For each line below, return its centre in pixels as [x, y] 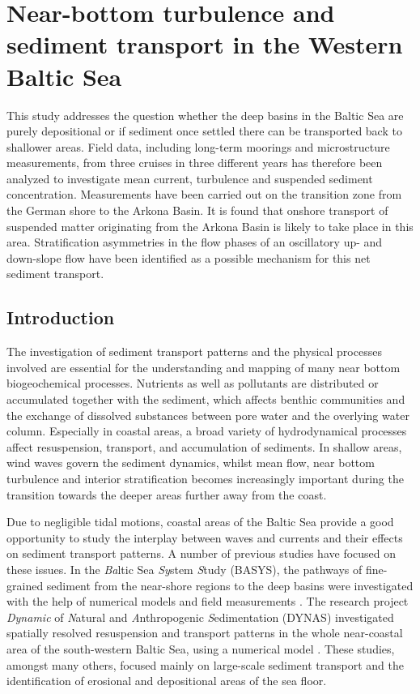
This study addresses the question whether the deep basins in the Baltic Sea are [205, 115]
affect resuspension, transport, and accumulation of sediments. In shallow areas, [204, 446]
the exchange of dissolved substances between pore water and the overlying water [208, 415]
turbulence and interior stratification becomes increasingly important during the [205, 478]
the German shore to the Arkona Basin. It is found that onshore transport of [197, 210]
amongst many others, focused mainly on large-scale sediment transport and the [205, 664]
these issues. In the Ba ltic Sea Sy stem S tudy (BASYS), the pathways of [185, 569]
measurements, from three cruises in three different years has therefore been [195, 163]
